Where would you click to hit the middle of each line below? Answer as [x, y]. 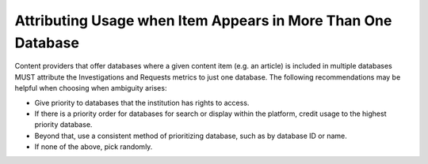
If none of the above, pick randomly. [94, 147]
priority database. [63, 125]
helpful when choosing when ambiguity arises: [91, 88]
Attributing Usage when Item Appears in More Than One [203, 20]
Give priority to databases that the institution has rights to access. [142, 102]
